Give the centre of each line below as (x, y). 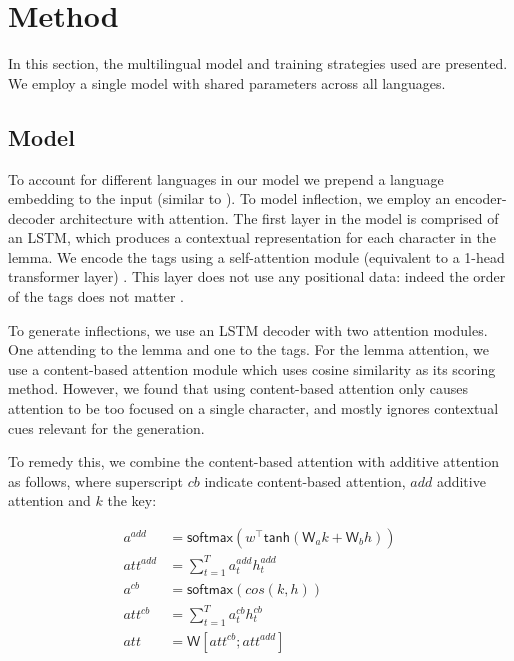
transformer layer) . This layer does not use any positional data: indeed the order (257, 276)
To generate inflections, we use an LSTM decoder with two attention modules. (248, 329)
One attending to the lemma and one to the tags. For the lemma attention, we (248, 349)
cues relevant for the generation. (106, 427)
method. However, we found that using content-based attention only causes (238, 388)
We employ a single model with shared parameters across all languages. (227, 82)
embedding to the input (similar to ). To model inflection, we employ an (229, 198)
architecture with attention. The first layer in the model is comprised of (279, 217)
